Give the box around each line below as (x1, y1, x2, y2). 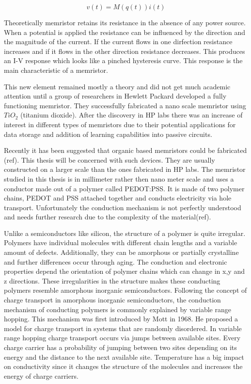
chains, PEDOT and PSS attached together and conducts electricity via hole (4, 193, 232, 203)
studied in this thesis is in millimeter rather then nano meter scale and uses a (4, 173, 234, 184)
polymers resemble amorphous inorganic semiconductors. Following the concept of (4, 285, 247, 295)
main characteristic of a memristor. (4, 65, 108, 75)
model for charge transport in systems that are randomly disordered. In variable (4, 323, 242, 333)
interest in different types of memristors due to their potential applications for (4, 119, 236, 129)
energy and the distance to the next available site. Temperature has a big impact (4, 351, 244, 362)
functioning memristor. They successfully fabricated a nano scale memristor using (4, 100, 246, 110)
